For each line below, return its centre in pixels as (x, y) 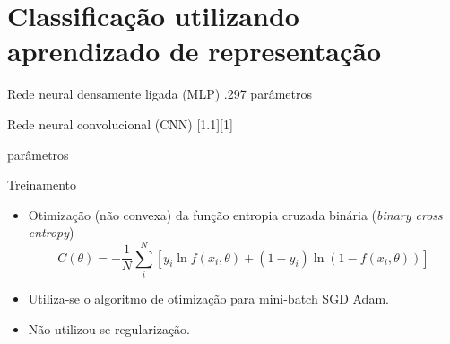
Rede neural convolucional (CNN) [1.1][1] (120, 123)
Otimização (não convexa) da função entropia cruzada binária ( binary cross (235, 214)
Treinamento (42, 185)
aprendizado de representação (194, 51)
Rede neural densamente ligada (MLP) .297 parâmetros (160, 94)
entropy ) (51, 232)
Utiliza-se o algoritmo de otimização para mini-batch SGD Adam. (208, 298)
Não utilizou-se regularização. (109, 328)
